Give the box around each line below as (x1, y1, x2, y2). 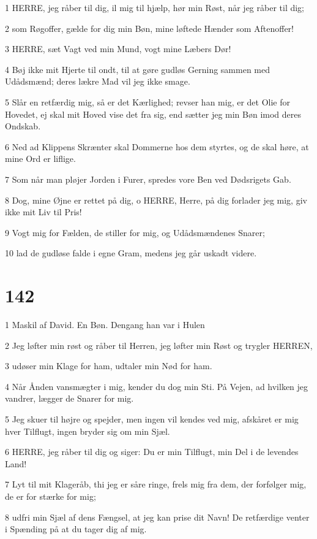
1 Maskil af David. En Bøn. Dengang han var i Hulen (5, 318, 205, 331)
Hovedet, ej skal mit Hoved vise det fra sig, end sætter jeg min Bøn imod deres (5, 107, 302, 120)
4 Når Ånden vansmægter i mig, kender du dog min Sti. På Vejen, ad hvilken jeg (5, 380, 308, 392)
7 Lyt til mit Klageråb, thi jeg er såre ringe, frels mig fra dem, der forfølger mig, (5, 478, 307, 491)
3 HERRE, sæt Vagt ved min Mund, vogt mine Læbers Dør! (5, 42, 231, 55)
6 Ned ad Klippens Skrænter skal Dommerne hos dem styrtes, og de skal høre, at (5, 140, 309, 153)
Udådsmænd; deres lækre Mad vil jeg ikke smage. (5, 75, 190, 88)
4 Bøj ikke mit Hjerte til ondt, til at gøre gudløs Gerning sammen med (5, 63, 270, 75)
